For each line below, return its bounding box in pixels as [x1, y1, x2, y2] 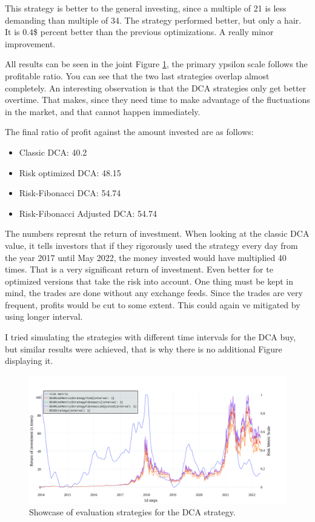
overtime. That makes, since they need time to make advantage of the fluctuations [5, 93, 310, 106]
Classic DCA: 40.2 [19, 145, 87, 158]
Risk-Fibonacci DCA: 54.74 [19, 187, 121, 199]
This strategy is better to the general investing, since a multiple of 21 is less [5, 2, 287, 14]
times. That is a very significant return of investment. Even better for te [5, 263, 273, 276]
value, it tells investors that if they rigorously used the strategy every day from [5, 239, 298, 251]
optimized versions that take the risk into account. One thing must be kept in [5, 274, 293, 287]
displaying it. [5, 354, 53, 367]
